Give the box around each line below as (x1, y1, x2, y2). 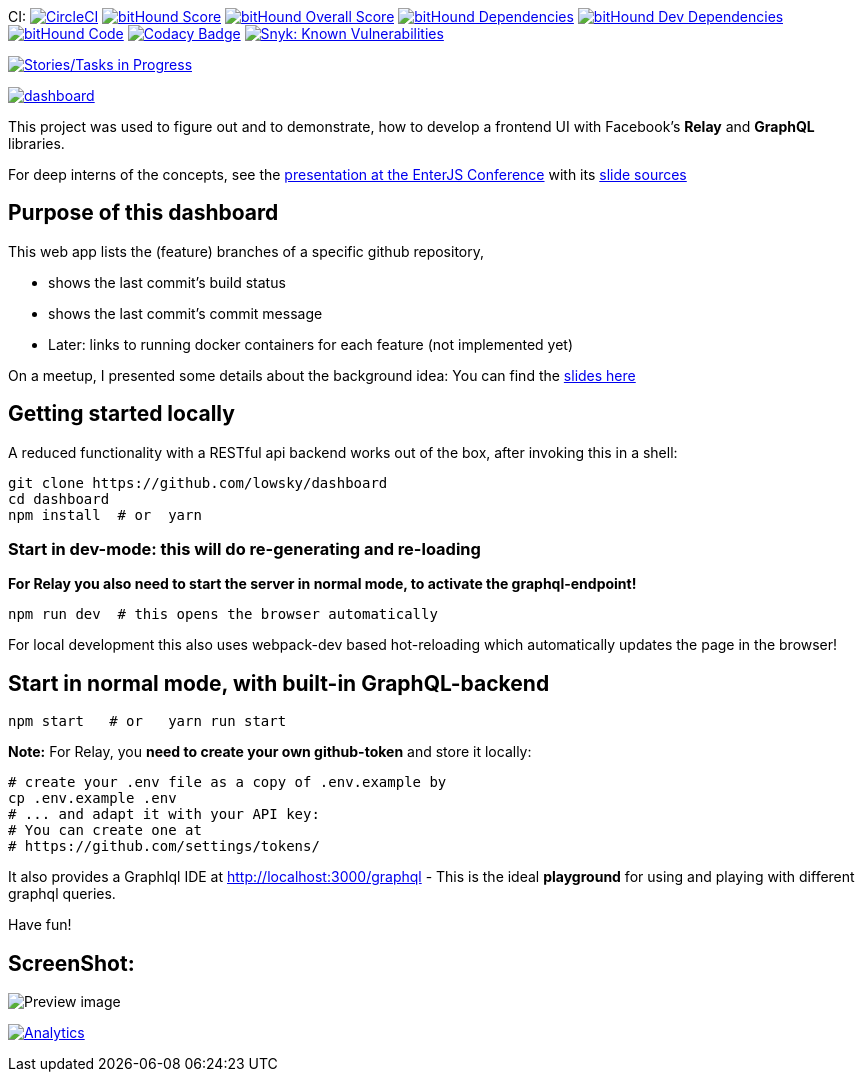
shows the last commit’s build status (48, 273, 286, 291)
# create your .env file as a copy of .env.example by (8, 774, 447, 791)
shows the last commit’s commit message (48, 304, 323, 322)
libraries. (8, 135, 65, 152)
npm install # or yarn (8, 506, 202, 523)
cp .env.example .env (8, 790, 177, 807)
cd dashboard (8, 490, 110, 507)
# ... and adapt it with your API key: (8, 806, 320, 823)
